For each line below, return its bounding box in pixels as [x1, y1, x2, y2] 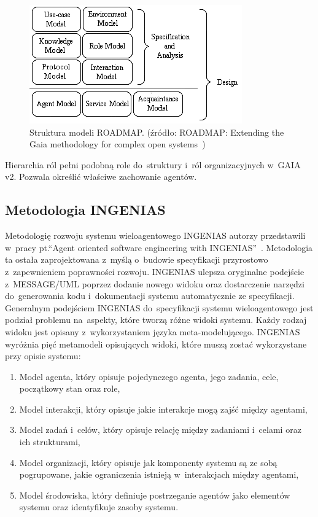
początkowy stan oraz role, [19, 382, 120, 395]
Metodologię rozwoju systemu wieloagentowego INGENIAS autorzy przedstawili [5, 229, 306, 242]
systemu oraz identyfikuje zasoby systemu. [19, 500, 179, 513]
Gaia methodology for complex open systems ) [29, 138, 206, 150]
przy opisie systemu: [5, 349, 81, 362]
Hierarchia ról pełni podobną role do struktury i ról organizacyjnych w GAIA [5, 158, 301, 171]
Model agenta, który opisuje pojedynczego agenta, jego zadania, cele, [19, 370, 279, 383]
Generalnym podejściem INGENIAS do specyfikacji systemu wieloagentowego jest [5, 301, 314, 314]
